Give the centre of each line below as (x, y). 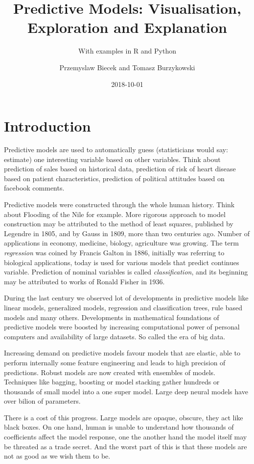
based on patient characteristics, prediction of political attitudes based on (114, 178)
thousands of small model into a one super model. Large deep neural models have (126, 391)
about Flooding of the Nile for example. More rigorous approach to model (115, 214)
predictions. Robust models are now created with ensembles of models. (110, 372)
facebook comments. (34, 188)
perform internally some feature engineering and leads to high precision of (115, 362)
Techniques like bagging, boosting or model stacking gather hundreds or (112, 382)
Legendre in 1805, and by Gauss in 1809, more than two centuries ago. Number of (127, 233)
